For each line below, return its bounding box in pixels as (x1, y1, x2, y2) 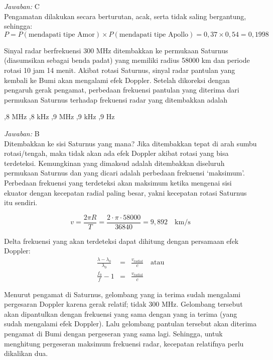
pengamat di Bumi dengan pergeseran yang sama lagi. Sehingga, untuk (4, 328, 223, 338)
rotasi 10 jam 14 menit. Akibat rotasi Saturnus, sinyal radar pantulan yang (4, 64, 235, 75)
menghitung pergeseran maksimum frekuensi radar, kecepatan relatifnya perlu (4, 338, 244, 348)
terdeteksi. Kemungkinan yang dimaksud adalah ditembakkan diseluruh (4, 157, 225, 168)
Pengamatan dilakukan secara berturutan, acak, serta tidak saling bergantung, (4, 11, 246, 21)
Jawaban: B (4, 128, 40, 138)
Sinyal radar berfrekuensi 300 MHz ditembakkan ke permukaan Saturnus (4, 45, 228, 55)
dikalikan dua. (4, 348, 48, 358)
